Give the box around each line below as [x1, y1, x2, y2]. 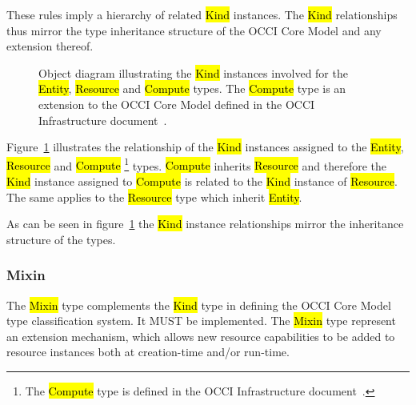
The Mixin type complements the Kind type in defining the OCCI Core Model [6, 296, 391, 313]
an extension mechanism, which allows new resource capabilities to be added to [6, 327, 395, 344]
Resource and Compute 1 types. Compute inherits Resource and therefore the [6, 154, 386, 174]
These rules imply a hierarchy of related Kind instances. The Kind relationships [6, 6, 398, 22]
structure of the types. [6, 231, 116, 247]
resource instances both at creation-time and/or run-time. [6, 343, 290, 360]
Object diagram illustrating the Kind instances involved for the [38, 64, 348, 81]
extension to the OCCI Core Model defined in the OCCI [38, 95, 315, 112]
